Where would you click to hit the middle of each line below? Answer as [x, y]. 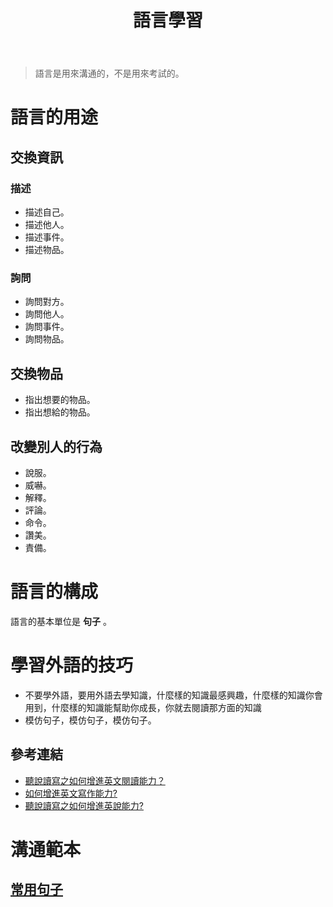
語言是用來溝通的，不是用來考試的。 [109, 73]
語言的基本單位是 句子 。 [61, 621]
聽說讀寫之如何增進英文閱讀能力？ [95, 780]
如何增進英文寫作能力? [71, 793]
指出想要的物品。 [60, 400]
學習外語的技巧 [72, 665]
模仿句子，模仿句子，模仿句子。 [90, 720]
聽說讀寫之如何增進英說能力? [84, 805]
